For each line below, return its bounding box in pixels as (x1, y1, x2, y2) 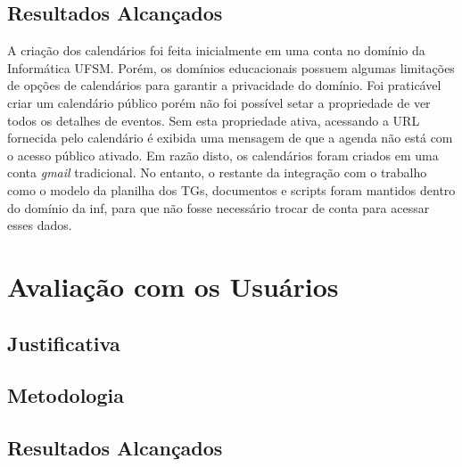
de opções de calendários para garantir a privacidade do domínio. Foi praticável (7, 76, 441, 94)
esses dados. (7, 216, 72, 234)
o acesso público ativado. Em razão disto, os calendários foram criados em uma (7, 145, 439, 164)
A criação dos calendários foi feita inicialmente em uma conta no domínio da (7, 41, 425, 60)
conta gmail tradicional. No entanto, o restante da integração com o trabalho (7, 163, 427, 182)
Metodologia (7, 381, 124, 409)
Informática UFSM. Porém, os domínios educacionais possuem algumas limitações (7, 58, 455, 77)
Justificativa (7, 329, 120, 356)
